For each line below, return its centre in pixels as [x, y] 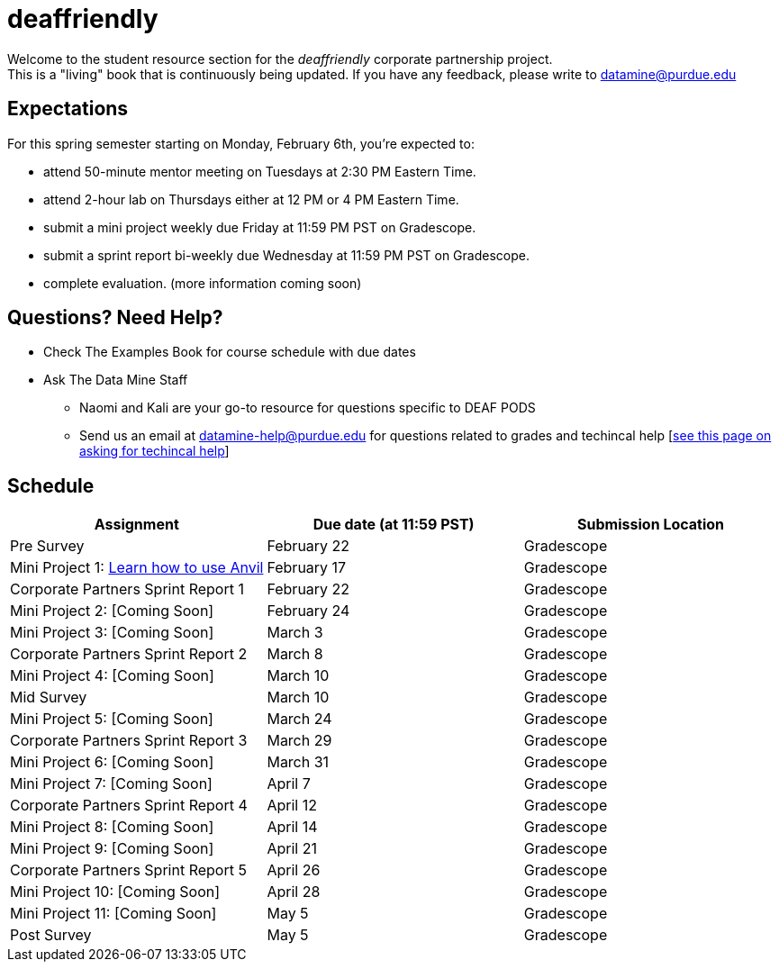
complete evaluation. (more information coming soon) [203, 283]
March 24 [299, 719]
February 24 [308, 611]
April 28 [294, 892]
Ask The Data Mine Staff [116, 380]
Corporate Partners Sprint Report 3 [129, 741]
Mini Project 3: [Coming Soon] [112, 633]
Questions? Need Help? [115, 318]
